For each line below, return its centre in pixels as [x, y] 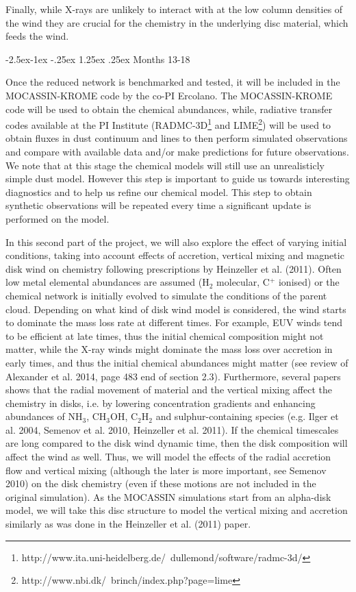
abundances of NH [44, 416]
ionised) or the [309, 282]
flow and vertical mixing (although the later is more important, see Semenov [166, 470]
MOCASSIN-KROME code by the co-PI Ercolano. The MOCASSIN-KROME [169, 95]
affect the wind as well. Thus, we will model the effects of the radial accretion [168, 457]
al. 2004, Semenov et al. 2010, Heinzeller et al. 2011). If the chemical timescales [172, 429]
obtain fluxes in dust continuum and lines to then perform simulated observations [177, 138]
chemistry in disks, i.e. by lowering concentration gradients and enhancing [161, 403]
